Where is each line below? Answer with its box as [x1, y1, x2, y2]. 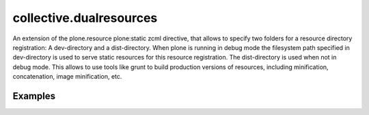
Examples [12, 90, 56, 102]
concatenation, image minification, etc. [12, 73, 122, 81]
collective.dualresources [12, 10, 158, 25]
